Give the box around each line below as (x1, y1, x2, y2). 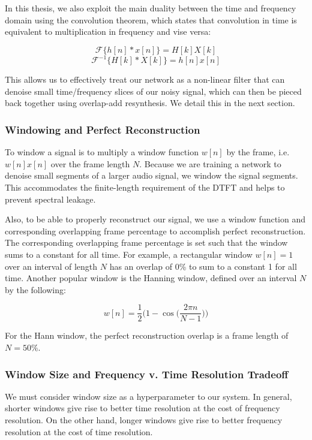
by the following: (5, 283, 66, 296)
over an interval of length (5, 260, 98, 272)
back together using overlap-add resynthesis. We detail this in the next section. (5, 97, 295, 109)
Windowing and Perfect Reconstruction (5, 122, 200, 137)
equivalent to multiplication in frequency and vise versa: (5, 25, 211, 38)
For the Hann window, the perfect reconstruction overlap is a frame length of (5, 329, 289, 342)
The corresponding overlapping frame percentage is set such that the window (5, 236, 288, 249)
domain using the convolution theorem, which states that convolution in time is (5, 13, 297, 26)
